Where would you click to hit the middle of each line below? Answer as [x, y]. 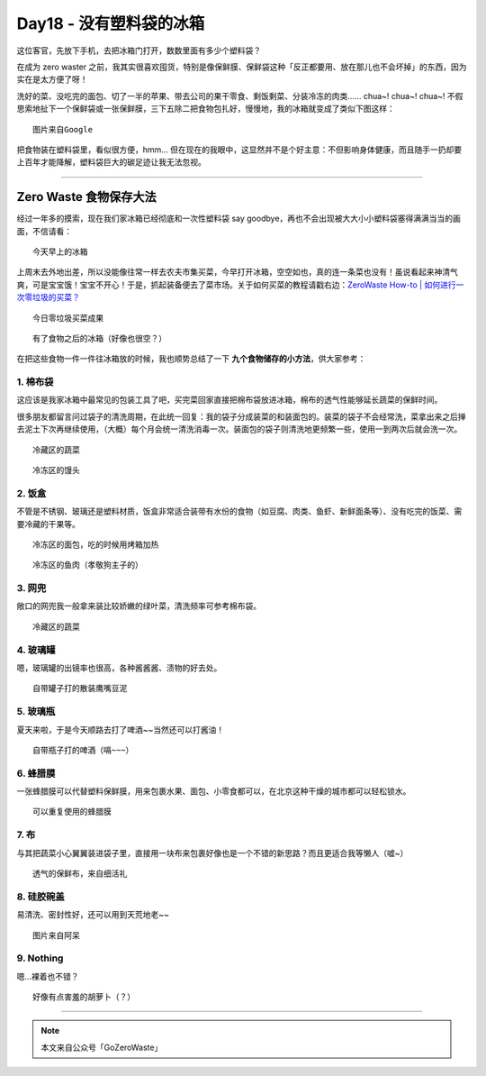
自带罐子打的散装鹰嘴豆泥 [80, 688]
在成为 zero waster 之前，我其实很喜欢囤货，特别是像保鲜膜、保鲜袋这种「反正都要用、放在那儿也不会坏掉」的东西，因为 [242, 67]
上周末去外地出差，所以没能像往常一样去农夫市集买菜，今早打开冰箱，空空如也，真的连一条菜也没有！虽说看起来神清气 [237, 272]
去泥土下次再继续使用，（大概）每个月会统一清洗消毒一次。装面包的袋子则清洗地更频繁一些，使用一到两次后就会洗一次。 [239, 429]
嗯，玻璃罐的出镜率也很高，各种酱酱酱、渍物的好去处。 [119, 668]
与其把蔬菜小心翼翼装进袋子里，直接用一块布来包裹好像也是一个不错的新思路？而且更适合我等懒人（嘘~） [212, 853]
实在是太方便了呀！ [52, 79]
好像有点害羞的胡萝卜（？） [84, 997]
